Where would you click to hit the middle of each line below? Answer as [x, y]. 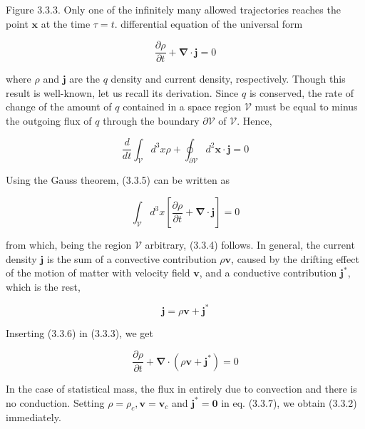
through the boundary [151, 121]
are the [85, 79]
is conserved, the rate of [301, 92]
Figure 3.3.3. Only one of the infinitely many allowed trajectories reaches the [173, 9]
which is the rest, [43, 286]
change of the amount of [59, 107]
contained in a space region [182, 107]
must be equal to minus [306, 107]
